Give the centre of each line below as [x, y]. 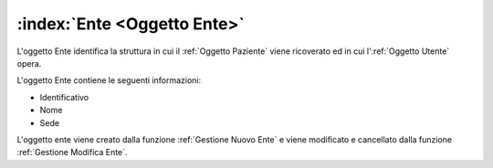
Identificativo [64, 97]
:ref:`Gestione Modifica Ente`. [72, 152]
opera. [29, 63]
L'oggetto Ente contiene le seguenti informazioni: [109, 80]
